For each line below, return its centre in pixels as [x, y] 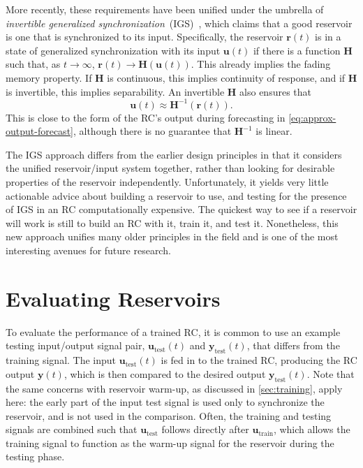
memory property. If [49, 77]
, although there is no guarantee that [152, 131]
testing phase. [35, 456]
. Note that [331, 373]
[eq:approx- [312, 117]
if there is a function [297, 50]
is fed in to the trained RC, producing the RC [259, 360]
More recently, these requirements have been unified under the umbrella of [165, 9]
